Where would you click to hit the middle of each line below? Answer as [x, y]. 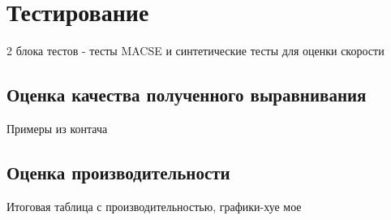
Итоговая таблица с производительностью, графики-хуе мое [154, 206]
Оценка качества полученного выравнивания [187, 95]
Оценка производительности [118, 172]
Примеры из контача [57, 128]
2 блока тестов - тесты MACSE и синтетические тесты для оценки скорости [195, 51]
